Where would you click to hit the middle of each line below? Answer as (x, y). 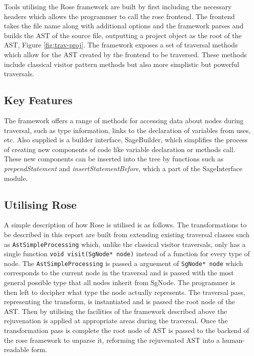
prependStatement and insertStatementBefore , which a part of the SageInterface (123, 168)
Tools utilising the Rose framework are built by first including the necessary (118, 6)
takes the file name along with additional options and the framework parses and (124, 26)
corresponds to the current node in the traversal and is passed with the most (119, 273)
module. (16, 178)
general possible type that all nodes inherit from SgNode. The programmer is (120, 282)
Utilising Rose (40, 204)
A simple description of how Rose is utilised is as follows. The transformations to (125, 225)
